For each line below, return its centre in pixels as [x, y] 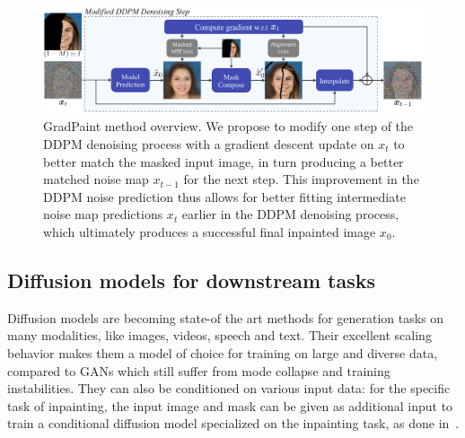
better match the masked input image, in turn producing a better [224, 161]
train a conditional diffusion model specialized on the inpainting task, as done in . [233, 423]
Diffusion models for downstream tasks [192, 280]
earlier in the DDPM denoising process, [290, 214]
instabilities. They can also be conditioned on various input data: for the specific [229, 388]
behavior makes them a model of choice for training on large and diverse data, [223, 352]
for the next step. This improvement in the [301, 179]
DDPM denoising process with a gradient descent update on [209, 144]
